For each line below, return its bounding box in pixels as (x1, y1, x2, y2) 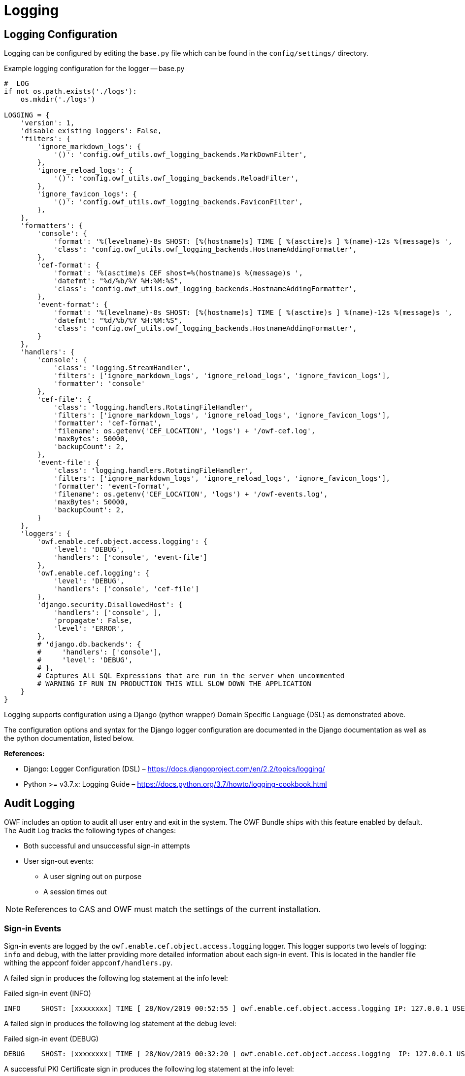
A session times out (43, 887, 107, 896)
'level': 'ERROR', (54, 624, 125, 633)
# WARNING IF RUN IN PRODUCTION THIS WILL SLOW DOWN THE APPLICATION (37, 680, 311, 688)
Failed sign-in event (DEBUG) (4, 1034, 99, 1043)
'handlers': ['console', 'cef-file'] (54, 585, 199, 593)
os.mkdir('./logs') (20, 95, 96, 104)
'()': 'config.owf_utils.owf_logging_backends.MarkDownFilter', (54, 151, 307, 159)
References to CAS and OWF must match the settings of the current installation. (25, 904, 321, 915)
